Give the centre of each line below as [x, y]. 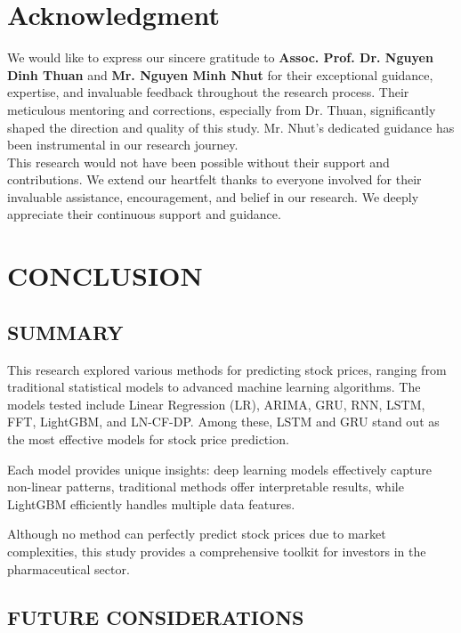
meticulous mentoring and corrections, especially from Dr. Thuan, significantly [222, 109]
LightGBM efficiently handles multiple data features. [151, 503]
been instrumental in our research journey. [123, 145]
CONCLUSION [105, 276]
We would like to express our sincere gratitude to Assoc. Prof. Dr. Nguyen [220, 57]
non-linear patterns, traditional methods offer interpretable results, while [206, 487]
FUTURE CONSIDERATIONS [156, 617]
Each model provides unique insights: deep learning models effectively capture [220, 469]
